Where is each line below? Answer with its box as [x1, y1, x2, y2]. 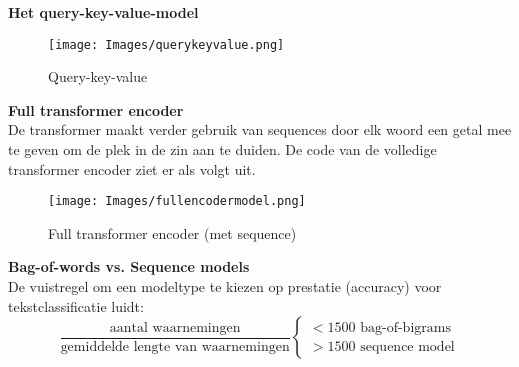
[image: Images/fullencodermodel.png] [48, 194, 306, 209]
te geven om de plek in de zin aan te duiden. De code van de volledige [8, 139, 437, 160]
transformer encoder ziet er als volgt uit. [8, 158, 256, 179]
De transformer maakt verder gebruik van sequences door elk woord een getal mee [8, 119, 512, 140]
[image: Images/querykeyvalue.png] [48, 37, 285, 52]
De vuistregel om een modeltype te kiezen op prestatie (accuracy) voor [8, 276, 442, 297]
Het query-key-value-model [8, 2, 199, 22]
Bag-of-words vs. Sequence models [8, 256, 250, 277]
